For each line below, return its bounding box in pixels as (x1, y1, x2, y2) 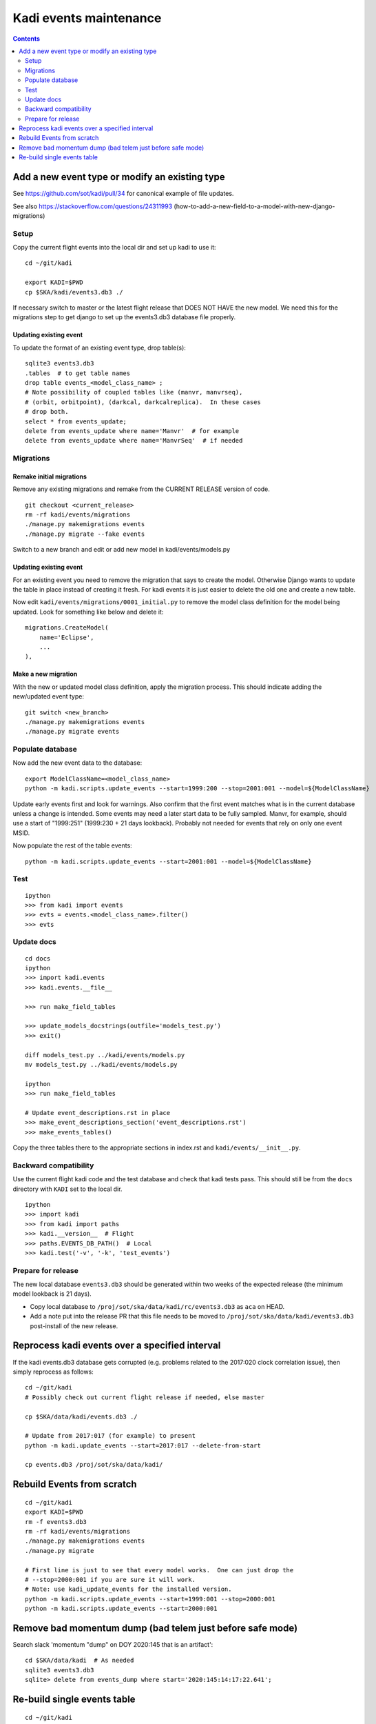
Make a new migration (12, 670, 78, 679)
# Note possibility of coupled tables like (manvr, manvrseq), (25, 388, 243, 397)
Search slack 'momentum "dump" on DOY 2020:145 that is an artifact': (12, 1641, 213, 1649)
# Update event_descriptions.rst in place (25, 1109, 171, 1116)
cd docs (25, 954, 51, 962)
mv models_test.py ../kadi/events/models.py (25, 1061, 178, 1068)
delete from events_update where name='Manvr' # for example (25, 427, 240, 434)
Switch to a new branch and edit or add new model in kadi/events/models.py (12, 545, 231, 554)
